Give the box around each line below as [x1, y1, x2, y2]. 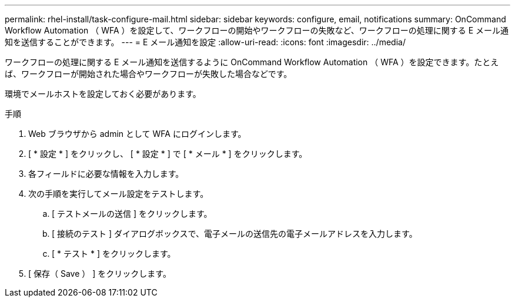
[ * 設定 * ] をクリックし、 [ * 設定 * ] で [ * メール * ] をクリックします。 [28, 149, 307, 159]
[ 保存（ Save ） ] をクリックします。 [28, 269, 171, 278]
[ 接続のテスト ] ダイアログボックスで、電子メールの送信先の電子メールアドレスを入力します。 [52, 229, 417, 239]
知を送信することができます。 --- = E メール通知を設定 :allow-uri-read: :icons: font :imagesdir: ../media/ [5, 37, 406, 47]
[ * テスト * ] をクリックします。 [52, 249, 176, 259]
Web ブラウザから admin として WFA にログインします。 [28, 129, 246, 139]
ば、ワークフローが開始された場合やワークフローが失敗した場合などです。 [5, 69, 292, 79]
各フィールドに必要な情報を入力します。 [28, 169, 184, 179]
